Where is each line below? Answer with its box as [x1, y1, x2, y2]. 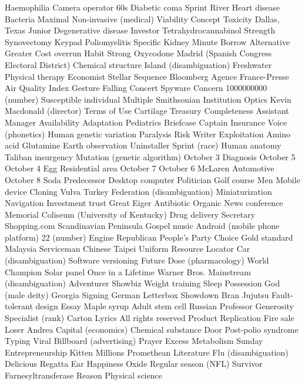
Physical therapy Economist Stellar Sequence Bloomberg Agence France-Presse [5, 70, 289, 82]
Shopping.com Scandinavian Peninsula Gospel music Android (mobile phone [5, 219, 280, 232]
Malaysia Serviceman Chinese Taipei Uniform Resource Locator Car [5, 242, 250, 255]
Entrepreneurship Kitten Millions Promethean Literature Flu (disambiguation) [5, 346, 289, 358]
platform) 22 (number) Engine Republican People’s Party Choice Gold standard [5, 231, 293, 243]
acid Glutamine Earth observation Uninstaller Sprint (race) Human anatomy [5, 139, 281, 151]
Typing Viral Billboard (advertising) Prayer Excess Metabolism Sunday [5, 335, 263, 347]
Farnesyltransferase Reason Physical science [5, 369, 162, 381]
